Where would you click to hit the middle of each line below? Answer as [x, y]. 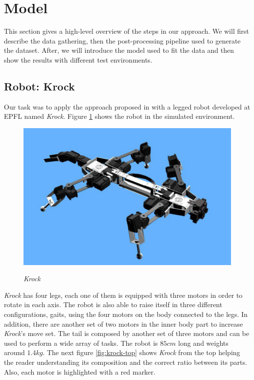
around [14, 352]
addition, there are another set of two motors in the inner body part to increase [124, 324]
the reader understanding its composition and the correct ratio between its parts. [126, 362]
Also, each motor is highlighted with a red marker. [80, 371]
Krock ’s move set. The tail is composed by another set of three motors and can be [127, 333]
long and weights [203, 343]
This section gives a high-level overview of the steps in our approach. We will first [127, 31]
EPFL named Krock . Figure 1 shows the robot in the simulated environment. [119, 116]
